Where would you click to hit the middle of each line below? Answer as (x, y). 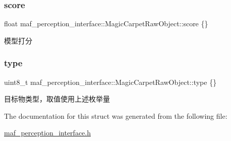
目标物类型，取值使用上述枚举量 (57, 99)
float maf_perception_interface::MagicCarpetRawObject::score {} (106, 23)
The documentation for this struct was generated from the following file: (116, 115)
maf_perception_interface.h (47, 133)
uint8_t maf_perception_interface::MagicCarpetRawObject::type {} (110, 82)
